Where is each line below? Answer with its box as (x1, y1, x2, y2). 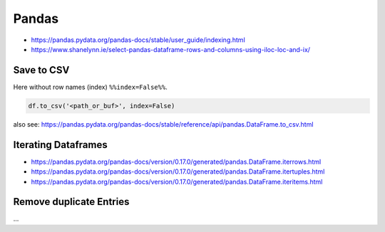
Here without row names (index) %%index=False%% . (13, 83, 168, 91)
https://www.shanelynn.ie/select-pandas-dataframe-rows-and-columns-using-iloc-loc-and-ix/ (31, 45, 310, 53)
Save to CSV (13, 64, 70, 76)
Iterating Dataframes (13, 139, 108, 151)
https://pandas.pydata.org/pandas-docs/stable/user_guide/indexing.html (31, 36, 245, 44)
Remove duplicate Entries (13, 196, 130, 208)
